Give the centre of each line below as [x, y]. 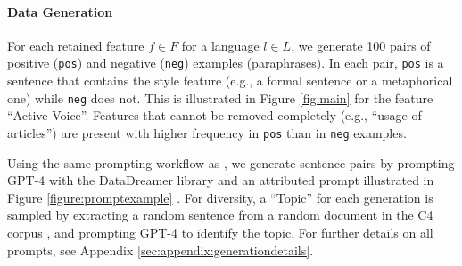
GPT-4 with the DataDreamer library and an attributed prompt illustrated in [221, 180]
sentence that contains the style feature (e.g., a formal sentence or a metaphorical [230, 81]
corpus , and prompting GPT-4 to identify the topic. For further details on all [220, 232]
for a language [220, 45]
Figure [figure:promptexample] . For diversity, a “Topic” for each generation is [220, 197]
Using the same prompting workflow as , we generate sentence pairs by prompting [231, 162]
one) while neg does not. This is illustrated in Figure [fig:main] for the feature [220, 97]
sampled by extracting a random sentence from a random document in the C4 [220, 215]
